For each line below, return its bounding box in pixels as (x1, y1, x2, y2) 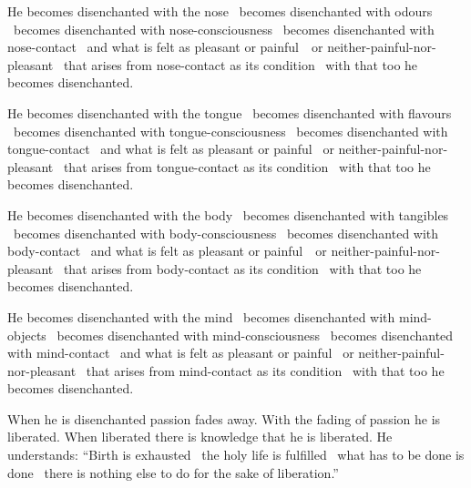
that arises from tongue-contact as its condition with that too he (63, 157, 431, 176)
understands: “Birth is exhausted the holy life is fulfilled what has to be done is (7, 445, 465, 464)
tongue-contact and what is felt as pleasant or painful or (7, 139, 334, 158)
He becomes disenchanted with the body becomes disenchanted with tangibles (7, 205, 449, 224)
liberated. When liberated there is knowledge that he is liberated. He (7, 427, 393, 446)
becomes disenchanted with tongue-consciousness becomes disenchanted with (13, 121, 448, 140)
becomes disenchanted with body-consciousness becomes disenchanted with (13, 223, 439, 242)
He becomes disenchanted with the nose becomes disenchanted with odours (7, 2, 433, 20)
